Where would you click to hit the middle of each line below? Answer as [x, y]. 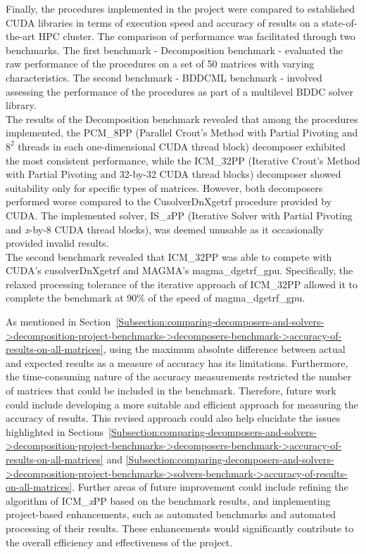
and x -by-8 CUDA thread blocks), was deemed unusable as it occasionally [165, 229]
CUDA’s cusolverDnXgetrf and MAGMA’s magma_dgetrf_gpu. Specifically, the [179, 270]
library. [21, 105]
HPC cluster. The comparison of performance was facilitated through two [197, 36]
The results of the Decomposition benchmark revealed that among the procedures [182, 118]
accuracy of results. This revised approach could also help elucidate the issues [173, 418]
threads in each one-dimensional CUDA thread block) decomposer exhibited [182, 146]
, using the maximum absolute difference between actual [224, 349]
